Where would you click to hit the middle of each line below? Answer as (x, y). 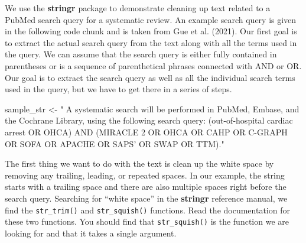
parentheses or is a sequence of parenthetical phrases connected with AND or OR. (153, 65)
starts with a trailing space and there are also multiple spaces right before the (146, 187)
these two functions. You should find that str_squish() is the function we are (147, 221)
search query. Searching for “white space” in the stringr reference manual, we (146, 198)
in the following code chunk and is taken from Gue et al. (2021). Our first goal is (151, 31)
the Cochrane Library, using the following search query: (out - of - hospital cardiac (149, 120)
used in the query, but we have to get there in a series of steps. (118, 89)
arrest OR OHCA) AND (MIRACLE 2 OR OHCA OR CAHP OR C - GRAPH (146, 132)
